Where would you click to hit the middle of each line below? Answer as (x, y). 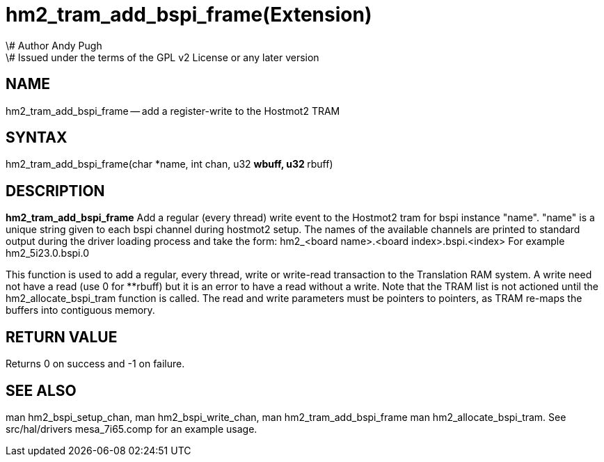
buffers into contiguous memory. (80, 310)
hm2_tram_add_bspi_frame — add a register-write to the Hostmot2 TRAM (173, 111)
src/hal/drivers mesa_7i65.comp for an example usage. (132, 429)
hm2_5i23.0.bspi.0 (48, 253)
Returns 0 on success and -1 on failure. (95, 364)
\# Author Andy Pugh (54, 45)
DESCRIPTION (55, 191)
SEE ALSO (41, 390)
